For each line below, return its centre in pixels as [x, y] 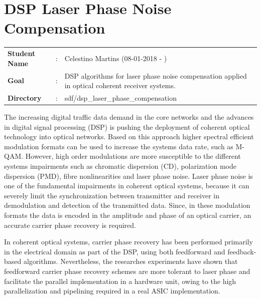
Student [22, 53]
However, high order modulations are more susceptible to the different [133, 156]
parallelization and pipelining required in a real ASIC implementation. [112, 291]
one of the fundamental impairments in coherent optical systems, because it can [127, 186]
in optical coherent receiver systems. [120, 85]
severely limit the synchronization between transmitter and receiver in [112, 195]
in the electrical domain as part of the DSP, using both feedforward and [115, 251]
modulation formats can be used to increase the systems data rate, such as [119, 146]
